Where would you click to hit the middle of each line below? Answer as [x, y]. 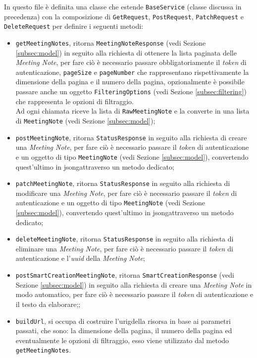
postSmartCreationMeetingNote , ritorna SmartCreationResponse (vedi [125, 275]
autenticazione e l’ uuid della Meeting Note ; [80, 258]
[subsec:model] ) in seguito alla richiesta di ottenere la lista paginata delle [126, 52]
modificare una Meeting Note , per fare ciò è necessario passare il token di [126, 193]
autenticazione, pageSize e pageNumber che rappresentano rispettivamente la [132, 72]
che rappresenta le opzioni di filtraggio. [75, 101]
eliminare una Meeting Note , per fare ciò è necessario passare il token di [124, 248]
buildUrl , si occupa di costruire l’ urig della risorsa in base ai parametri [123, 321]
